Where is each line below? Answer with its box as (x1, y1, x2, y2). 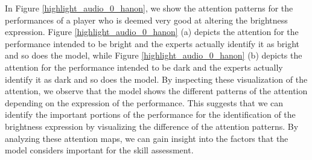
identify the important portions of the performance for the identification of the (5, 108, 296, 121)
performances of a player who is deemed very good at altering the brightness (5, 13, 288, 26)
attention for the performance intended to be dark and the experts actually (5, 60, 283, 73)
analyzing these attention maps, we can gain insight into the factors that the (5, 132, 288, 144)
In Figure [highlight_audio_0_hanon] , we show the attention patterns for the (5, 2, 293, 14)
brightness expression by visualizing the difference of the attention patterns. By (5, 120, 299, 132)
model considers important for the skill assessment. (5, 144, 194, 156)
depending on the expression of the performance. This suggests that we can (5, 96, 284, 109)
